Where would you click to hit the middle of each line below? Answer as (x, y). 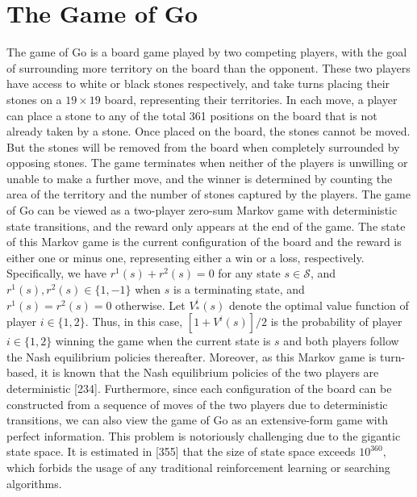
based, (22, 372)
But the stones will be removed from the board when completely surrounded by (203, 146)
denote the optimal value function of (319, 305)
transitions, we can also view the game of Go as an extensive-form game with (197, 420)
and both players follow (341, 341)
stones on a (34, 99)
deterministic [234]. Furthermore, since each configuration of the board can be (199, 388)
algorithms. (34, 483)
